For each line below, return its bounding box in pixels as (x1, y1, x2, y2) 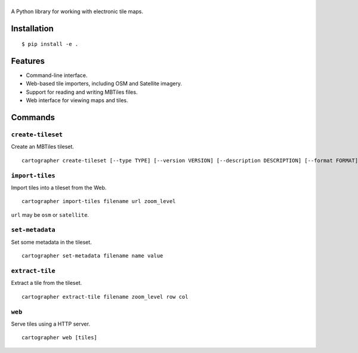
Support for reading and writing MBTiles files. (26, 88, 138, 96)
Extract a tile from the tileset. (11, 280, 82, 287)
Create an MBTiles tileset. (11, 143, 75, 151)
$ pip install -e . (21, 41, 79, 48)
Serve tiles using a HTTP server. (11, 320, 91, 327)
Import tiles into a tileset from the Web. (11, 184, 107, 191)
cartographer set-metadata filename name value (21, 253, 163, 259)
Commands (11, 112, 55, 122)
